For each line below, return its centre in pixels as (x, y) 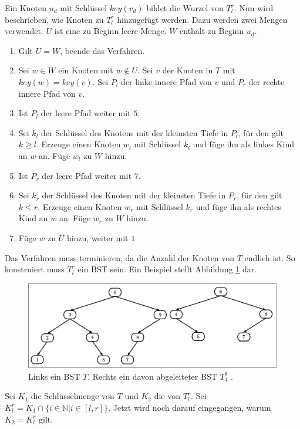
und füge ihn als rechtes (238, 206)
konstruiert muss (35, 269)
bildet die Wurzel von (185, 8)
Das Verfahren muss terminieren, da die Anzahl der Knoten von (120, 257)
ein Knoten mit (86, 70)
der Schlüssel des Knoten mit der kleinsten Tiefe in (134, 195)
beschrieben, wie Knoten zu (54, 19)
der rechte (267, 81)
